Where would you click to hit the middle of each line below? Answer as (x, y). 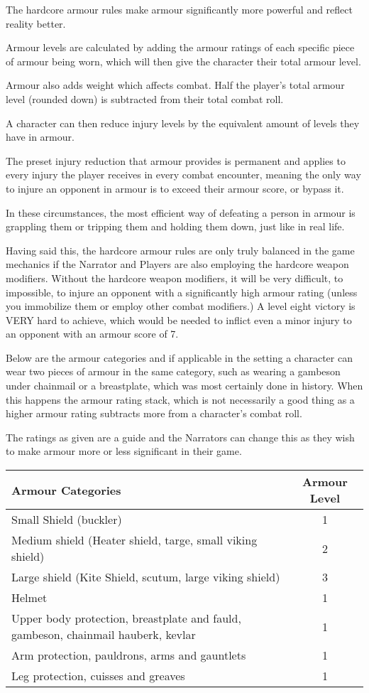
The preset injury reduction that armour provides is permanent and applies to (176, 160)
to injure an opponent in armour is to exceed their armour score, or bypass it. (175, 188)
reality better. (36, 23)
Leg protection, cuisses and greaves (98, 676)
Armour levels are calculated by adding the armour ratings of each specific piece (180, 47)
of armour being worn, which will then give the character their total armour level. (183, 61)
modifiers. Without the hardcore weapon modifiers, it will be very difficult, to (175, 278)
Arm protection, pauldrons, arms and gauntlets (129, 655)
